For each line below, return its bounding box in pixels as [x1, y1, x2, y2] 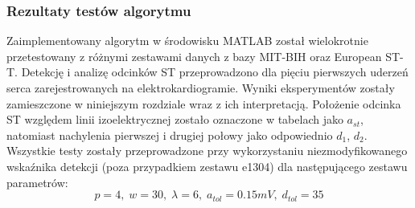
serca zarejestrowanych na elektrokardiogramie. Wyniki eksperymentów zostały [6, 80, 395, 96]
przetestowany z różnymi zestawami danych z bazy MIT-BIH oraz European [6, 47, 382, 64]
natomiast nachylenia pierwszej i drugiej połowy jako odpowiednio [6, 126, 333, 143]
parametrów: [6, 173, 68, 190]
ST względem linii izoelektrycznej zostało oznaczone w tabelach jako [6, 111, 343, 128]
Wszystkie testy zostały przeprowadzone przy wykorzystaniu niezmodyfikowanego [6, 142, 408, 159]
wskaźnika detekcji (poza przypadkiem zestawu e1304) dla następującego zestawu [6, 157, 408, 174]
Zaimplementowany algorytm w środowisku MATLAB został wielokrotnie [6, 32, 368, 49]
